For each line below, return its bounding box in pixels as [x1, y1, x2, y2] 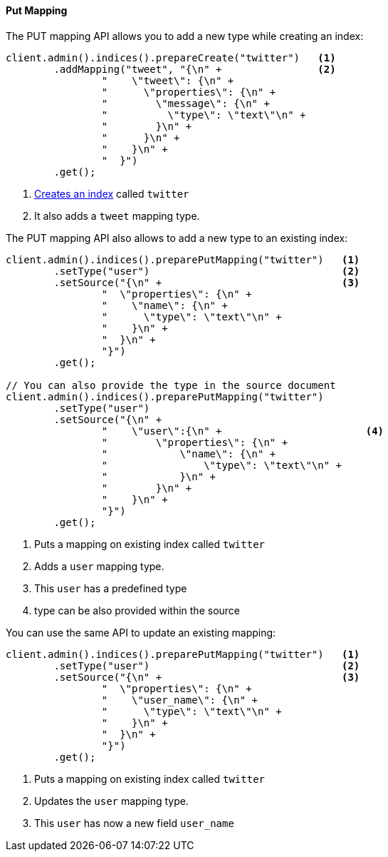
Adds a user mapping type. [34, 559, 164, 572]
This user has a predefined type [34, 582, 187, 594]
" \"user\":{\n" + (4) [101, 425, 384, 437]
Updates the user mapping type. [34, 794, 189, 807]
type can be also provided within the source [34, 604, 241, 617]
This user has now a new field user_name [34, 816, 234, 829]
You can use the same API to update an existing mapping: [6, 626, 276, 639]
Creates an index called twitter [34, 187, 189, 200]
